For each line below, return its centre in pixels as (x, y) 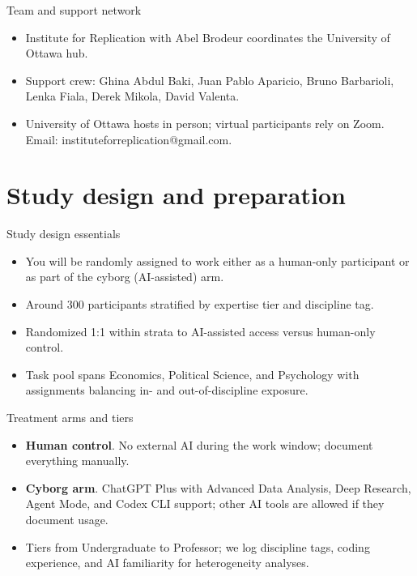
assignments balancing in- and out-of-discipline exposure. (167, 390)
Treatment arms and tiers (70, 418)
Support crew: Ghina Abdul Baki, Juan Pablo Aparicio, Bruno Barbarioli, (210, 80)
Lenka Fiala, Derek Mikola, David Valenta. (132, 96)
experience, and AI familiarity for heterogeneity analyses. (167, 563)
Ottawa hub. (57, 53)
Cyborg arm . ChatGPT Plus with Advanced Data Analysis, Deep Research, (218, 487)
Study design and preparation (176, 195)
